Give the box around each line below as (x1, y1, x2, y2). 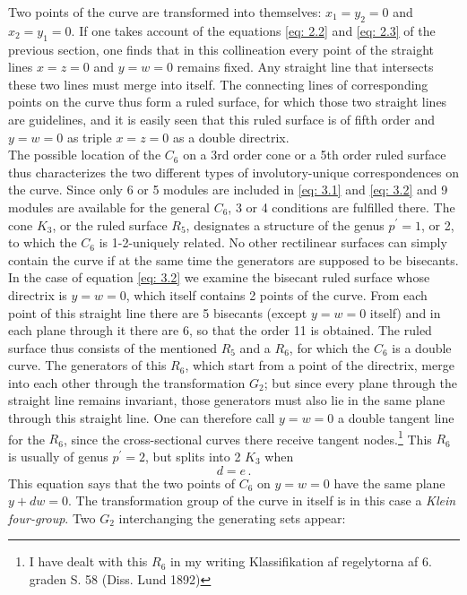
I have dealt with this (29, 552, 148, 571)
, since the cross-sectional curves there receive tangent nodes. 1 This (63, 427, 432, 448)
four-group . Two (8, 508, 96, 527)
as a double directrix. (172, 127, 290, 146)
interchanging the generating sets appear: (118, 508, 346, 527)
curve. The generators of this (8, 356, 167, 375)
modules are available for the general (8, 197, 210, 216)
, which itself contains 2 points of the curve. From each (125, 285, 428, 304)
